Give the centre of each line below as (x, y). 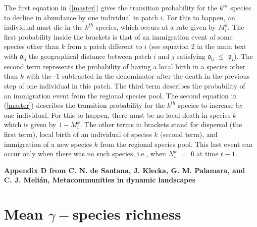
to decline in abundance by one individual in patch (81, 17)
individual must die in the (43, 27)
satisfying (191, 56)
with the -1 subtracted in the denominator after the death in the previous (138, 76)
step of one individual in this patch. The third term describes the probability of (125, 85)
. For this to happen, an (199, 17)
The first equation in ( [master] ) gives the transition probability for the (111, 7)
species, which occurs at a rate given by (156, 27)
